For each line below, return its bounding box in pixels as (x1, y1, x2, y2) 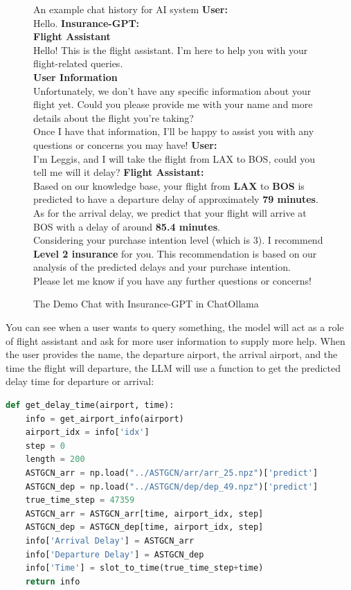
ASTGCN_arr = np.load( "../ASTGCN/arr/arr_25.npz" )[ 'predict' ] (25, 468, 318, 478)
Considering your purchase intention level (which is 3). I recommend (33, 233, 323, 247)
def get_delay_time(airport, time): (6, 400, 174, 411)
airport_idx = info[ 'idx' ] (25, 427, 150, 438)
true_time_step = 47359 (25, 495, 135, 506)
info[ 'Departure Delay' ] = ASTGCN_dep (25, 549, 204, 560)
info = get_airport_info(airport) (25, 413, 184, 424)
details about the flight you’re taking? (33, 110, 194, 125)
